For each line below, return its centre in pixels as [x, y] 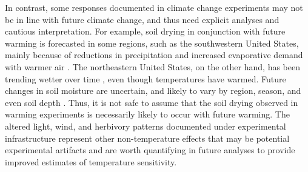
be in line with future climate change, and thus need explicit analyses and [142, 19]
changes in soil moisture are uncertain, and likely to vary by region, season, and [153, 91]
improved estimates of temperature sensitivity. [91, 161]
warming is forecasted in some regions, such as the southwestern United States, [152, 43]
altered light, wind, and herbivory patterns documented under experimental [146, 126]
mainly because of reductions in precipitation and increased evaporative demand [154, 55]
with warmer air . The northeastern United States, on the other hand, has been [152, 66]
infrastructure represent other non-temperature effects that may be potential [147, 138]
